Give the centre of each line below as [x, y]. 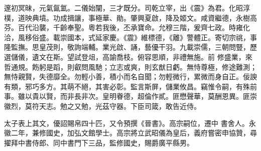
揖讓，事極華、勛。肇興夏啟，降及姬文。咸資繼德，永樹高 [162, 17]
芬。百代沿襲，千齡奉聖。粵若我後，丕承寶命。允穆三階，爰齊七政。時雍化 [127, 27]
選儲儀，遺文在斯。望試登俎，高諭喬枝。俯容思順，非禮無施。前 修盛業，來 [128, 56]
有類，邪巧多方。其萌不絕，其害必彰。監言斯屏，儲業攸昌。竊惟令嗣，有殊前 [130, 86]
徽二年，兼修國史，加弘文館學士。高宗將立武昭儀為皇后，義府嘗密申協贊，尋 [130, 133]
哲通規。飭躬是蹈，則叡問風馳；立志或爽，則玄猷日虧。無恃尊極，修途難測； [130, 66]
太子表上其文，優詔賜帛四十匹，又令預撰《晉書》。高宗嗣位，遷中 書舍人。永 [130, 123]
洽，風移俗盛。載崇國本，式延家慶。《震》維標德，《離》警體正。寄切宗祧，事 [130, 37]
